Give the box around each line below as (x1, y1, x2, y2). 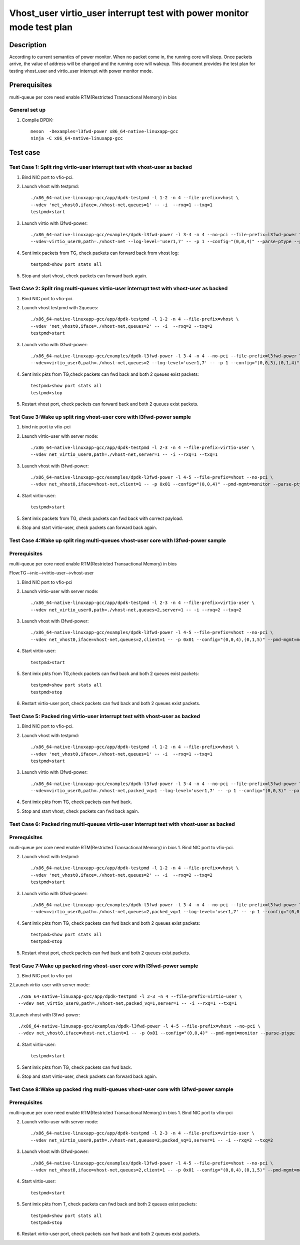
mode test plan (9, 22, 72, 33)
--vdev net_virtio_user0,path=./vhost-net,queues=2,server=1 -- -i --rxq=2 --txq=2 (30, 607, 242, 612)
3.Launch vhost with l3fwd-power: (9, 1011, 80, 1018)
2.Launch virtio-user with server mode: (9, 982, 90, 988)
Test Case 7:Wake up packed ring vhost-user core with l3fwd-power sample (9, 962, 198, 969)
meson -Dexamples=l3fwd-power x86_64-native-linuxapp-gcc (30, 129, 178, 135)
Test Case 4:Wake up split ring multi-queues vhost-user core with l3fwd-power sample (9, 537, 226, 544)
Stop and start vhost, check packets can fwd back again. (21, 808, 139, 814)
